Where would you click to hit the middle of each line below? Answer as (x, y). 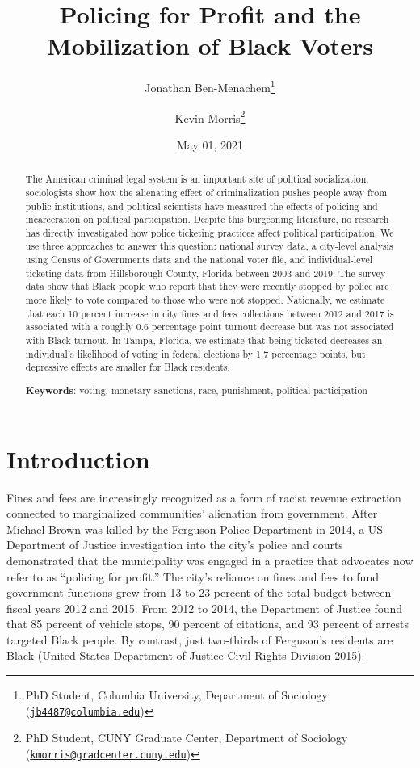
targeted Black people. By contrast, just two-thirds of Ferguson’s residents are (200, 639)
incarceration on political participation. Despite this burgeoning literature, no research (207, 219)
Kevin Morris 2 (210, 116)
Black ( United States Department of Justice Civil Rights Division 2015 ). (186, 655)
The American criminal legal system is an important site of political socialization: (197, 179)
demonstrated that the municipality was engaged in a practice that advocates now (210, 560)
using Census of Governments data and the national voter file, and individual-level (199, 260)
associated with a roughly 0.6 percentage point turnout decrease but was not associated (210, 327)
